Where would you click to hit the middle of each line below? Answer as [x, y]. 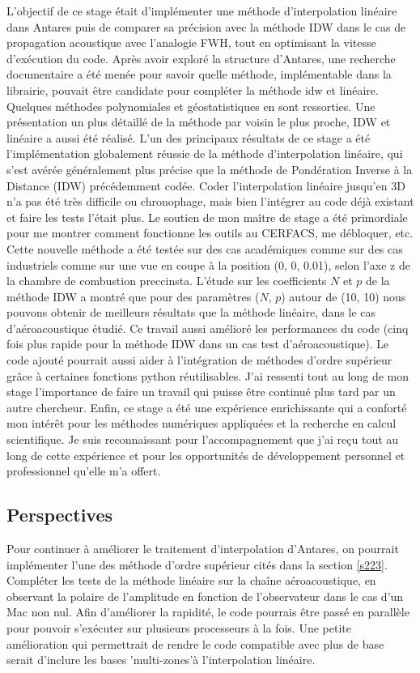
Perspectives [60, 515]
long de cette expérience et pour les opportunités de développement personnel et [206, 455]
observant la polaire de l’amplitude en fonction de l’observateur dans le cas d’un [205, 596]
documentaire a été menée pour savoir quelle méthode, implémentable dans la [199, 74]
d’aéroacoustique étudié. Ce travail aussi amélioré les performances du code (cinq [208, 328]
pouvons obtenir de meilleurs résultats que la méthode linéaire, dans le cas [191, 312]
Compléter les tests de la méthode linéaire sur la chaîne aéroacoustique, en [191, 580]
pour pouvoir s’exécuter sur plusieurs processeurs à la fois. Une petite [179, 627]
